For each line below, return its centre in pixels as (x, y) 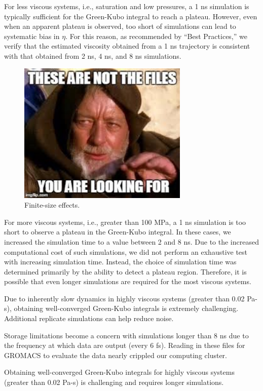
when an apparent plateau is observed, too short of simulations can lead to (120, 26)
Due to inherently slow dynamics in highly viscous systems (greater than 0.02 (124, 298)
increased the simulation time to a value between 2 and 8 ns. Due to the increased (131, 241)
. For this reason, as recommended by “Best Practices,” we (156, 36)
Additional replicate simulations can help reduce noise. (89, 318)
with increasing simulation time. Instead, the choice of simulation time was (120, 262)
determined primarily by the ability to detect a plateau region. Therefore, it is (125, 271)
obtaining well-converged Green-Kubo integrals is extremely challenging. (126, 308)
